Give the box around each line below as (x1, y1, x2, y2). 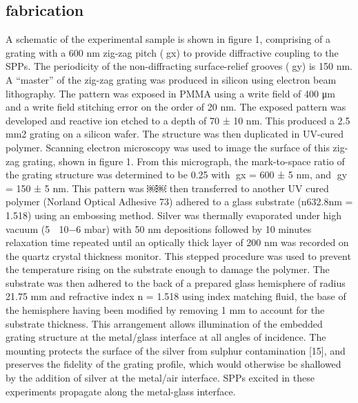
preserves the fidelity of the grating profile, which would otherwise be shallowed (6, 357, 341, 371)
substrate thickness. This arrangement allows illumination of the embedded (6, 316, 323, 330)
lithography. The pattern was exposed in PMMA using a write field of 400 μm (6, 86, 335, 100)
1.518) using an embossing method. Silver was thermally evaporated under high (6, 207, 341, 222)
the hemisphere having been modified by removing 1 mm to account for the (6, 303, 325, 317)
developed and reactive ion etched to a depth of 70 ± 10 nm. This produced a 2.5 (6, 113, 350, 127)
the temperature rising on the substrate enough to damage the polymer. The (6, 262, 330, 277)
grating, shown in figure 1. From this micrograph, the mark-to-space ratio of (22, 153, 345, 168)
